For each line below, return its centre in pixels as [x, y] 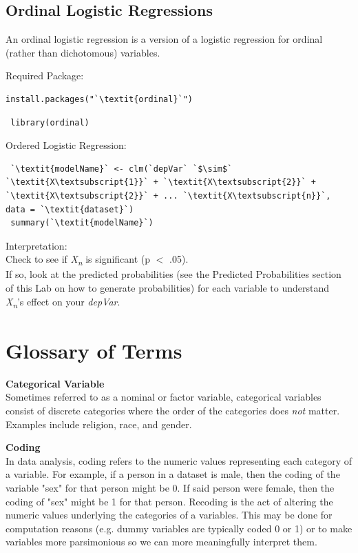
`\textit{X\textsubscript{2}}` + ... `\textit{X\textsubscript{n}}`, [168, 195]
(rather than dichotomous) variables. [83, 52]
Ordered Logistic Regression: [66, 145]
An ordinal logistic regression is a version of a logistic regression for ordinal [164, 39]
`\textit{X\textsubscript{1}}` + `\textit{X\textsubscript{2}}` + [161, 182]
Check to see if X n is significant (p [78, 260]
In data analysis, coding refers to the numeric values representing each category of [179, 460]
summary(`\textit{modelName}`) [82, 223]
